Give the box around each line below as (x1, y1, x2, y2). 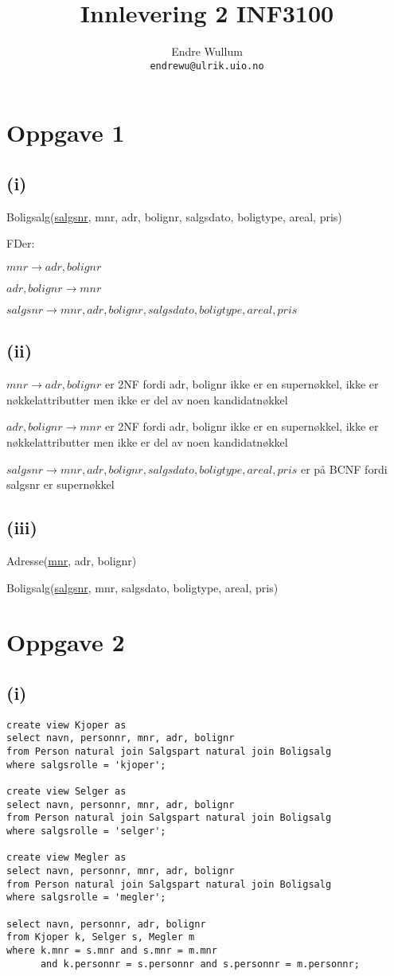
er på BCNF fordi (300, 460, 388, 477)
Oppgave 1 (6, 116, 125, 149)
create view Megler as (6, 852, 127, 864)
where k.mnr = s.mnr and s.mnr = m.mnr (6, 944, 217, 956)
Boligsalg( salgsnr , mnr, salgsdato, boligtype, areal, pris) (6, 579, 279, 595)
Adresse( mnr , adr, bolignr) (6, 552, 137, 568)
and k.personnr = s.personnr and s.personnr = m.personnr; (40, 958, 360, 970)
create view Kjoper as (6, 719, 127, 731)
